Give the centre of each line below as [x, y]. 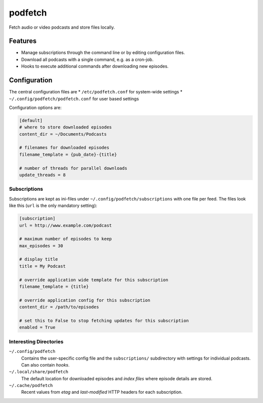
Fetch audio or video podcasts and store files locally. [62, 27]
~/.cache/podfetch [31, 385]
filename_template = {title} [54, 287]
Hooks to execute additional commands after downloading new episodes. [95, 66]
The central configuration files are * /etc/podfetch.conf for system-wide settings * [96, 92]
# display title [39, 259]
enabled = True [37, 328]
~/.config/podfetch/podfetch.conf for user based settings [74, 99]
